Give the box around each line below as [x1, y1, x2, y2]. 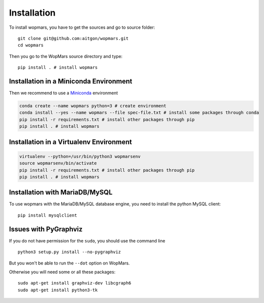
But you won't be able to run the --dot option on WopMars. [9, 260, 130, 266]
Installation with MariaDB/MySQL [9, 188, 112, 197]
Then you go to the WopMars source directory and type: [9, 53, 123, 59]
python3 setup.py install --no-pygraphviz [18, 249, 121, 255]
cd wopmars [18, 42, 44, 48]
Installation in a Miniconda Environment [9, 77, 132, 85]
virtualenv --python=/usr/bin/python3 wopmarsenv [19, 154, 141, 159]
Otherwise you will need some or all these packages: [9, 269, 116, 275]
